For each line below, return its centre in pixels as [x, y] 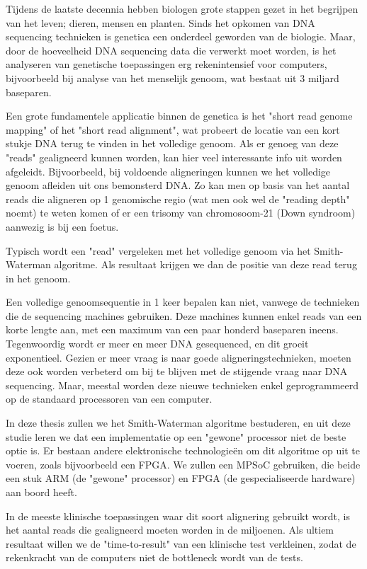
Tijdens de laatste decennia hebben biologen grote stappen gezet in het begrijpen [182, 8]
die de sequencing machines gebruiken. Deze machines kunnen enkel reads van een [184, 315]
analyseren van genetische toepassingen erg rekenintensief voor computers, [166, 64]
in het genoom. [38, 278]
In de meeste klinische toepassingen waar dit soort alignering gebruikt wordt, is [178, 516]
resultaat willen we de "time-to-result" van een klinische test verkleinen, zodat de [181, 543]
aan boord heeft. [41, 492]
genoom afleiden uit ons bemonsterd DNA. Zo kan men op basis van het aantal [178, 185]
